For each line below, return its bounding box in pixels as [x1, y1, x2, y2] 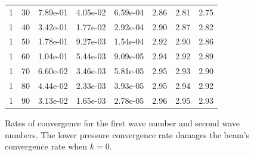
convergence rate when [5, 140, 88, 152]
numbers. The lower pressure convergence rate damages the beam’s [5, 128, 250, 141]
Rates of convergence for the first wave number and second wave [5, 116, 240, 129]
